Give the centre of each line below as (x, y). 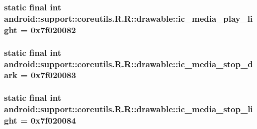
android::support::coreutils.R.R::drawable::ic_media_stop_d (128, 64)
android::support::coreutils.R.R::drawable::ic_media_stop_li (128, 109)
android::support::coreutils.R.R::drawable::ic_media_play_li (128, 18)
